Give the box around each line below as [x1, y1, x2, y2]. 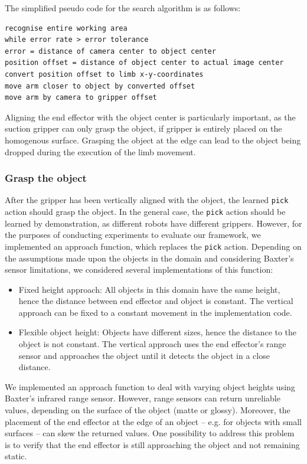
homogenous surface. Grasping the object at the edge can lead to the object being [5, 133, 301, 146]
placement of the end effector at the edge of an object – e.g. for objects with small [5, 415, 302, 427]
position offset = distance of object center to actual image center [5, 58, 284, 67]
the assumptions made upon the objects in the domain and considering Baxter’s [5, 251, 294, 264]
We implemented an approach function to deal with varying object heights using [5, 380, 295, 393]
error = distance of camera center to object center [5, 47, 216, 55]
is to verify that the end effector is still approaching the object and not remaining [5, 438, 300, 450]
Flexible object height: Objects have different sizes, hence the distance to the [18, 326, 297, 338]
